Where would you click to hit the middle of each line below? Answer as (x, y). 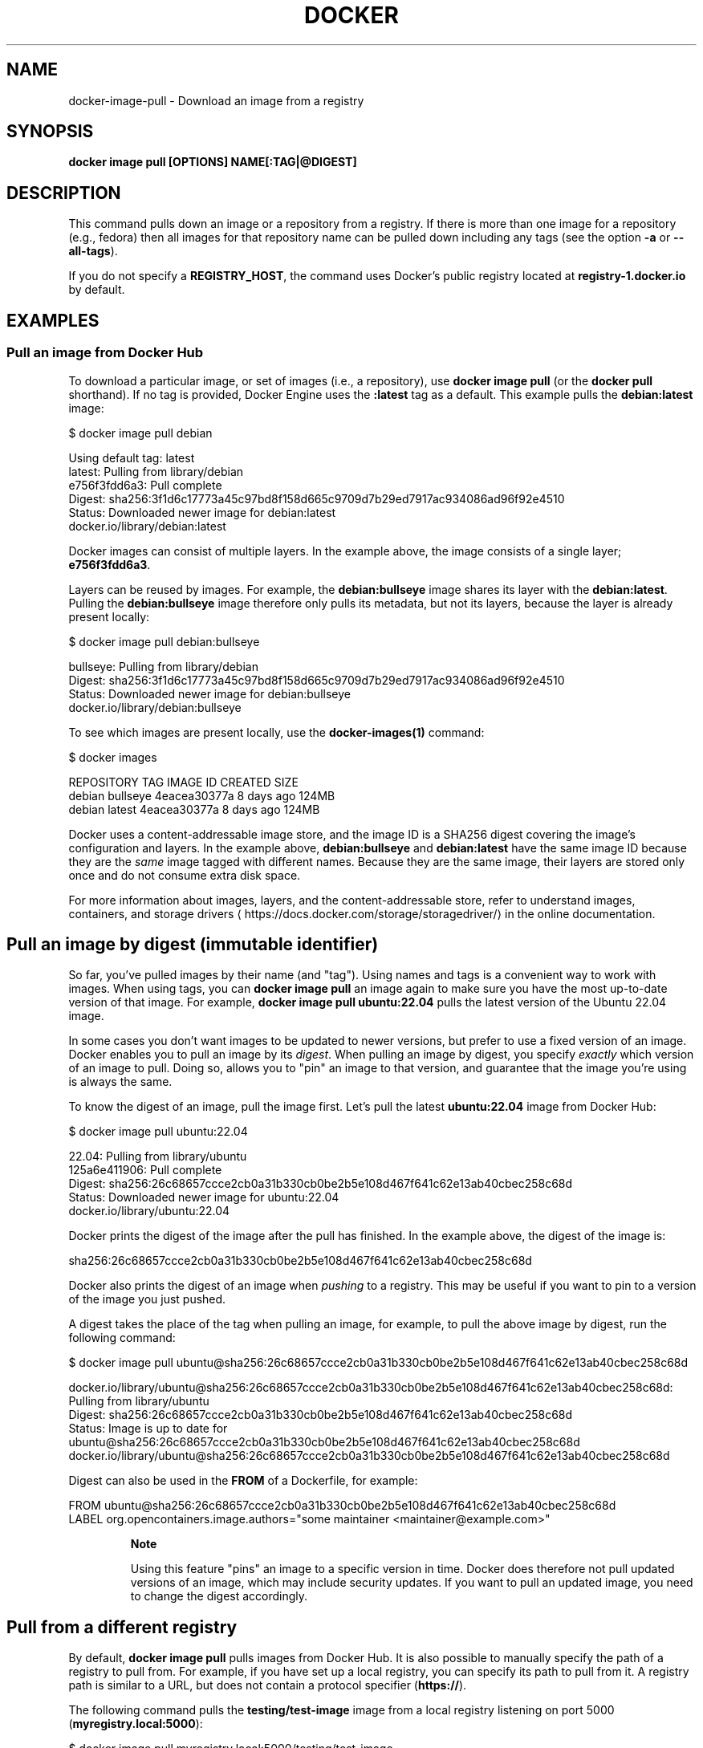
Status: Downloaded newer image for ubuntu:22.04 (204, 1197)
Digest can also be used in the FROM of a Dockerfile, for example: (243, 1481)
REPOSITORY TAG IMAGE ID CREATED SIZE (183, 782)
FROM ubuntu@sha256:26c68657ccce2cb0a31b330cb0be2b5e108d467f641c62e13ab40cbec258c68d (342, 1506)
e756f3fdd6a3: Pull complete (145, 485)
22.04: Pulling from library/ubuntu (158, 1157)
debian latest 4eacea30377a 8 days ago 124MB (194, 809)
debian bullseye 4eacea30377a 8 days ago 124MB (202, 795)
